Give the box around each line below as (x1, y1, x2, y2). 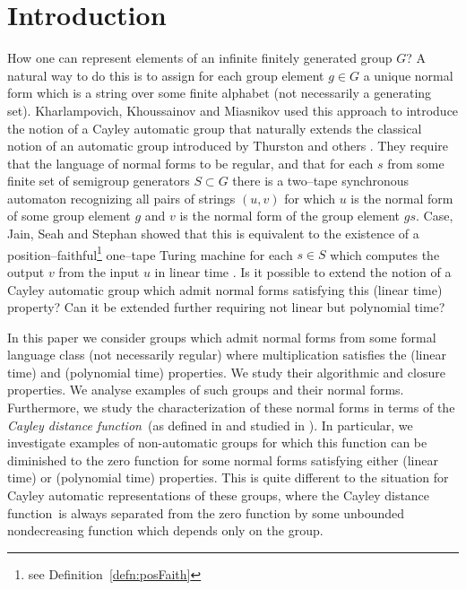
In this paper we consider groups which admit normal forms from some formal (7, 327, 436, 346)
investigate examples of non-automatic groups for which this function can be (7, 433, 427, 452)
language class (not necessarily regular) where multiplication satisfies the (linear (7, 345, 446, 364)
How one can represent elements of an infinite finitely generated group (7, 48, 393, 67)
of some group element (7, 206, 131, 225)
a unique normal (363, 65, 453, 84)
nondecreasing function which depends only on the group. (7, 521, 324, 540)
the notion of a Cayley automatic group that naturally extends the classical (7, 118, 422, 137)
